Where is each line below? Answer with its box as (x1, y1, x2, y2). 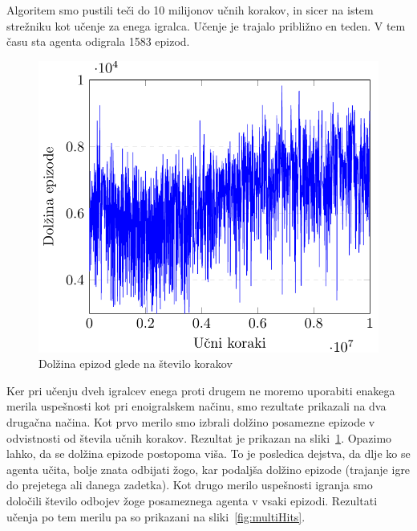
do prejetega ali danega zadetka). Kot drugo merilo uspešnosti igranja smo (6, 476, 373, 493)
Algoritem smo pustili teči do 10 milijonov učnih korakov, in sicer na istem (6, 2, 374, 18)
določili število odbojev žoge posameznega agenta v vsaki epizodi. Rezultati (6, 492, 378, 509)
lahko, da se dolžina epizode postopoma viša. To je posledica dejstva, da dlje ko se (6, 445, 411, 462)
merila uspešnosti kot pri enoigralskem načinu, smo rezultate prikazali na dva (6, 398, 387, 415)
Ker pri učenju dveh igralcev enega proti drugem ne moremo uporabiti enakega (6, 382, 395, 398)
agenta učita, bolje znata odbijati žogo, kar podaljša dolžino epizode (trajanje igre (6, 460, 411, 477)
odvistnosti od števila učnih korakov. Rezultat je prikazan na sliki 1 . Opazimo (6, 429, 392, 446)
